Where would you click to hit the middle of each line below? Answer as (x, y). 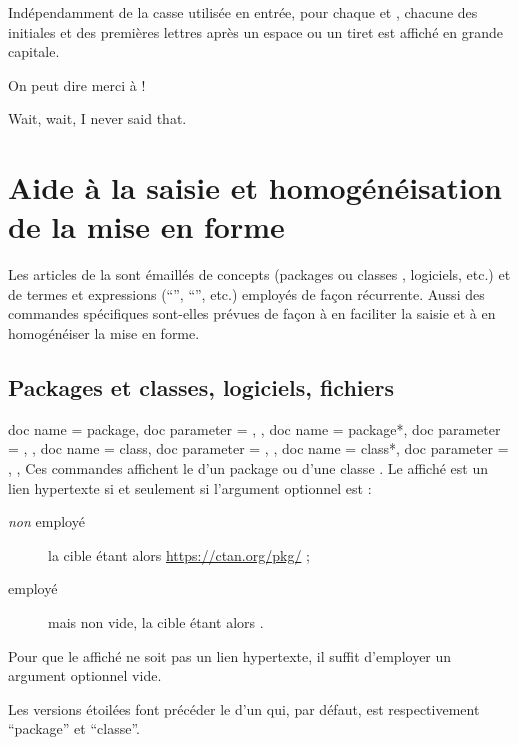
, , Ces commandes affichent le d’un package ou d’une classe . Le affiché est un (248, 468)
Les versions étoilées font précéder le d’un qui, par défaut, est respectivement (244, 708)
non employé (46, 521)
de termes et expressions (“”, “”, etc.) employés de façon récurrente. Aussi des (246, 293)
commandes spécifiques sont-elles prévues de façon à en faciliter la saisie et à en (252, 313)
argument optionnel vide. (85, 675)
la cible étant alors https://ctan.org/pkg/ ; (179, 554)
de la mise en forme (146, 226)
